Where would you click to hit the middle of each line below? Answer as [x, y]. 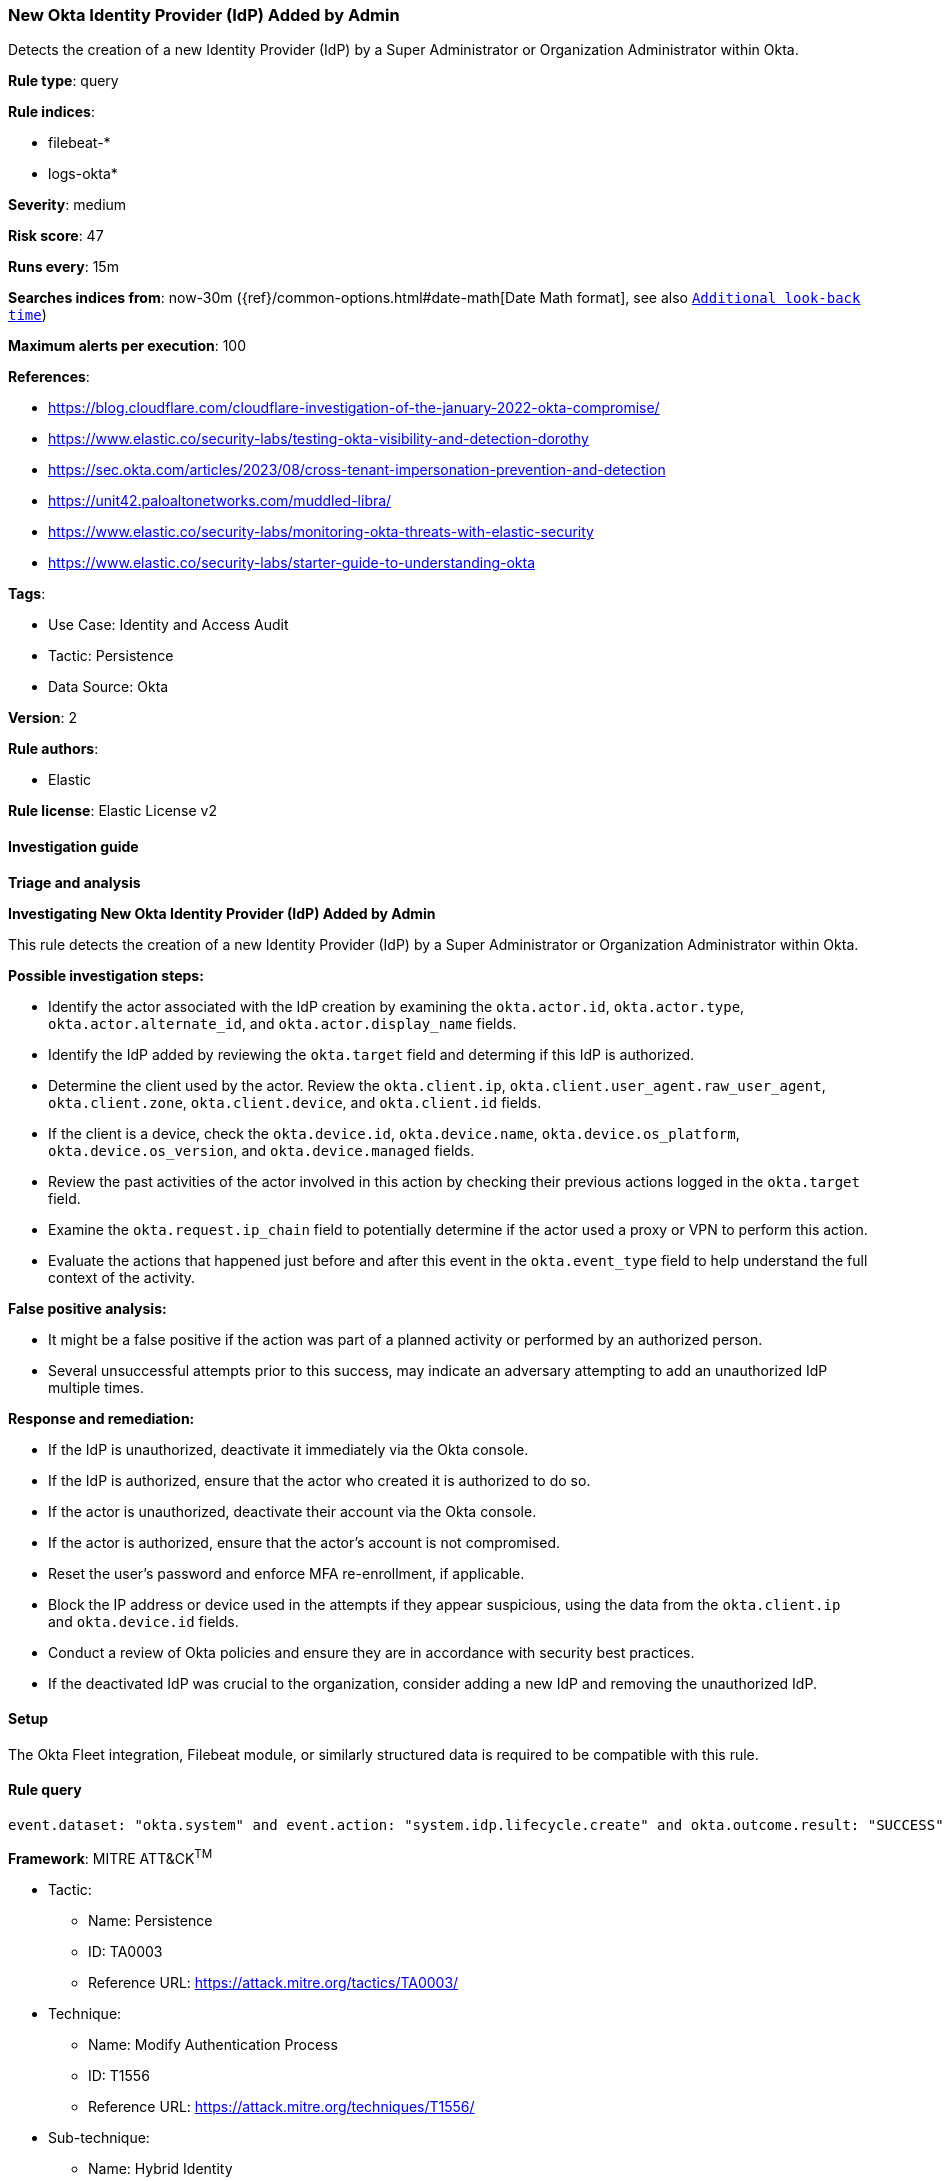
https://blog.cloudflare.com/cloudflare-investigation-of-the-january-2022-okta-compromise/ [354, 408]
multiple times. [96, 1387]
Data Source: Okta [108, 687]
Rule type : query [63, 81]
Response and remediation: [101, 1418]
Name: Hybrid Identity [160, 2168]
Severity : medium [67, 205]
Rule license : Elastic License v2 [112, 811]
